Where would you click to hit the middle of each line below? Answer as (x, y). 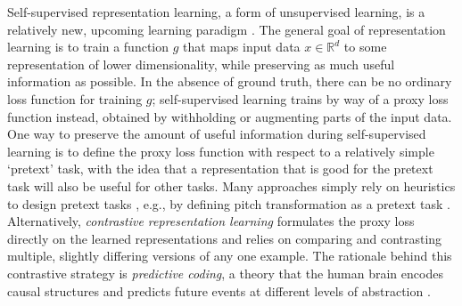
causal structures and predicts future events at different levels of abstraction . (219, 290)
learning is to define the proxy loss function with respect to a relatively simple (221, 151)
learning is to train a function (88, 47)
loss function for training (75, 98)
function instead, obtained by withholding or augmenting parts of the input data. (230, 116)
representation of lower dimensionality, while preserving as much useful (201, 64)
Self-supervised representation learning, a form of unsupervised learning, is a (216, 12)
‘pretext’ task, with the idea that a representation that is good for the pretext (220, 169)
